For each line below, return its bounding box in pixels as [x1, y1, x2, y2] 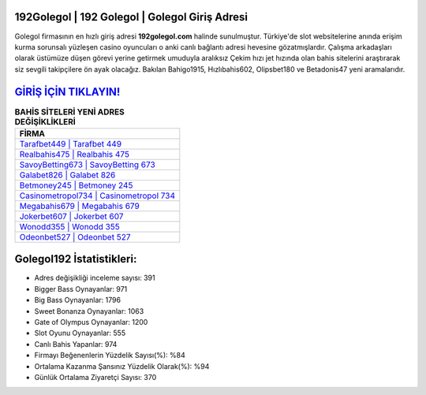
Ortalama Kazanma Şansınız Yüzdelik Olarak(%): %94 [34, 361, 210, 371]
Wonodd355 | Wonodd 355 [19, 221, 120, 232]
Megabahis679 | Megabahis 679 [19, 200, 140, 211]
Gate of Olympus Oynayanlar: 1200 [34, 318, 148, 327]
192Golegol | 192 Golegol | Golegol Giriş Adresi [14, 10, 248, 24]
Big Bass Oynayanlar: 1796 [34, 296, 121, 305]
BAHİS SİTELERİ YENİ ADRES [14, 106, 125, 117]
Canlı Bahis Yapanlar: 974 [34, 339, 118, 348]
